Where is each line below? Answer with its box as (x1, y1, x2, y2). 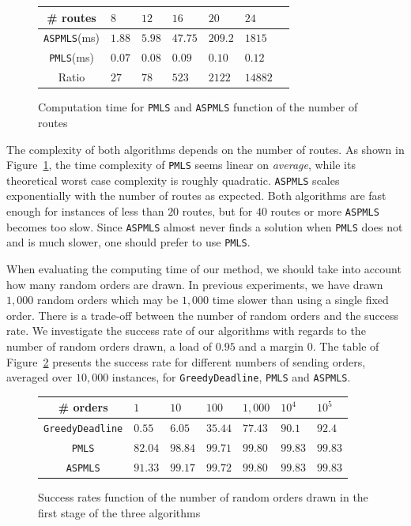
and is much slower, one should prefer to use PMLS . (6, 234, 251, 250)
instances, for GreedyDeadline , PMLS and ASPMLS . (111, 369, 351, 385)
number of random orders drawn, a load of (6, 337, 213, 354)
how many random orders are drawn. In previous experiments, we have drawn (6, 276, 383, 292)
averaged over (6, 369, 73, 385)
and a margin (239, 337, 304, 354)
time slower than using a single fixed (212, 291, 389, 308)
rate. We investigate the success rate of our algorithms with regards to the (6, 322, 366, 339)
